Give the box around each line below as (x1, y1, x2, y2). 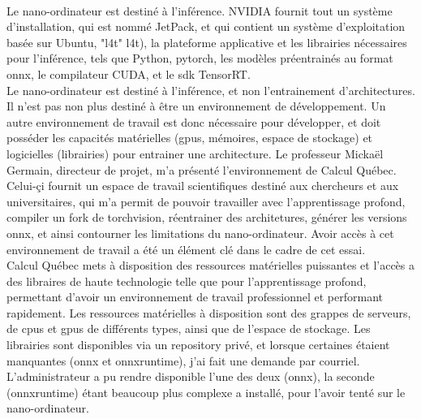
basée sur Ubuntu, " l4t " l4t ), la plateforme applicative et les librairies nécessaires (6, 33, 407, 50)
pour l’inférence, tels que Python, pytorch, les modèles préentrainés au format (6, 50, 393, 67)
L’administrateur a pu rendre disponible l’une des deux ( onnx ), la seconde (6, 368, 375, 385)
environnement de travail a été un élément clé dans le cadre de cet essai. (6, 240, 366, 257)
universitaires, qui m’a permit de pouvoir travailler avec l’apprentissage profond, (6, 192, 406, 209)
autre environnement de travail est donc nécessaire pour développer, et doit (6, 113, 381, 130)
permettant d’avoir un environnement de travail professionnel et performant (6, 288, 384, 305)
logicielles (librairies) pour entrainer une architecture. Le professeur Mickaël (6, 145, 384, 162)
